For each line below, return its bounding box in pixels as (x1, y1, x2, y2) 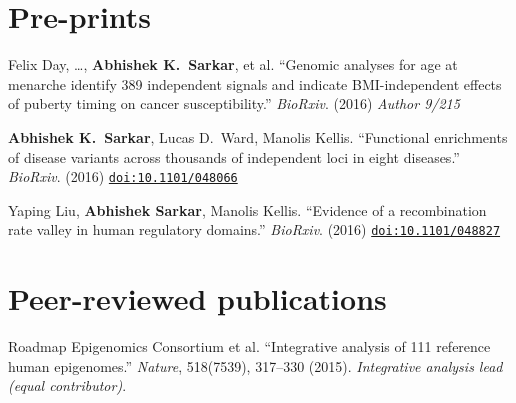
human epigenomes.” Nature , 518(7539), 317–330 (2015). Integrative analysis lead (8, 355, 503, 376)
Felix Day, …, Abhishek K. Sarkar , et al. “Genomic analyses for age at (8, 54, 458, 75)
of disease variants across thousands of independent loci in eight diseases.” (8, 146, 460, 167)
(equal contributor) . (8, 375, 127, 396)
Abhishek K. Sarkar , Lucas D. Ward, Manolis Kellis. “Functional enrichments (8, 126, 508, 147)
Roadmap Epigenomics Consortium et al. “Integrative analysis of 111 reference (8, 336, 491, 357)
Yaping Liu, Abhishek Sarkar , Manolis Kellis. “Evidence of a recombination (8, 199, 487, 220)
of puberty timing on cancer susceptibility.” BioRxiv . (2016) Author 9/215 (8, 93, 460, 114)
